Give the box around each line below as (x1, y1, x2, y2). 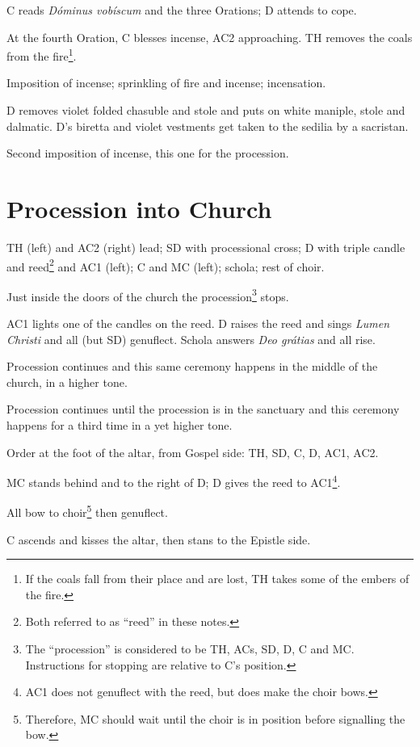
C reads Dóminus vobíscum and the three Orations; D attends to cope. (6, 2, 357, 18)
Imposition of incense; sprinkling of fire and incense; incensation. (6, 74, 326, 91)
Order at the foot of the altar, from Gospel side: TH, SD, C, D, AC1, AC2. (6, 443, 379, 460)
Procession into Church (6, 192, 272, 225)
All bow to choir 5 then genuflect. (6, 501, 168, 521)
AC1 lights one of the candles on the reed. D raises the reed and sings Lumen (6, 315, 390, 332)
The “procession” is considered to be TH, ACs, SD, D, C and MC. (25, 640, 355, 657)
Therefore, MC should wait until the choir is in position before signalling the (25, 710, 405, 727)
